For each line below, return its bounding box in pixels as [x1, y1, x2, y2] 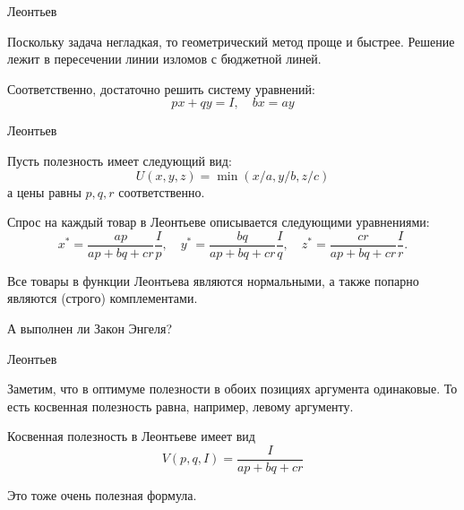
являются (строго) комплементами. [7, 289, 198, 307]
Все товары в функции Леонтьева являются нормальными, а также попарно [7, 271, 419, 290]
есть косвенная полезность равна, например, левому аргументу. [7, 396, 354, 415]
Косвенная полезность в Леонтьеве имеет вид [7, 427, 255, 445]
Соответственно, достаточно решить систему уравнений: [7, 79, 315, 98]
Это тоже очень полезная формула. [7, 486, 197, 505]
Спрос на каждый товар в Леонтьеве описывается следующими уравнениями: [7, 212, 430, 231]
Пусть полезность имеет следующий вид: [7, 151, 232, 169]
